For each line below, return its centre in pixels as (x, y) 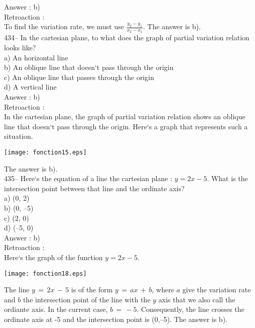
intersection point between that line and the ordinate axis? (94, 188)
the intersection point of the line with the (87, 299)
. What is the (227, 178)
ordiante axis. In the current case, (56, 309)
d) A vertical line (30, 87)
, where (163, 290)
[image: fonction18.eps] (45, 273)
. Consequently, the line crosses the (190, 309)
